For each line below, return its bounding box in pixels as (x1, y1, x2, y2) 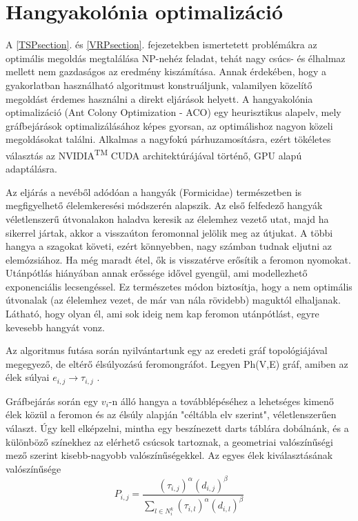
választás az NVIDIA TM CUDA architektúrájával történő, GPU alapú (6, 146, 302, 162)
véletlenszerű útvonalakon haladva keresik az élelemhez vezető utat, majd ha (6, 211, 329, 226)
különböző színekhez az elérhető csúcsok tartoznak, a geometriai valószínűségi (6, 434, 333, 449)
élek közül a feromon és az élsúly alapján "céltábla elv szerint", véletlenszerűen (6, 407, 337, 422)
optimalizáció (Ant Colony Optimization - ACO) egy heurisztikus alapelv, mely (6, 105, 341, 119)
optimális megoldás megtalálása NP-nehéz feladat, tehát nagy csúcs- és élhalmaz (6, 50, 346, 65)
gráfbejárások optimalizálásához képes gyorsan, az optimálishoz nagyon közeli (6, 118, 333, 132)
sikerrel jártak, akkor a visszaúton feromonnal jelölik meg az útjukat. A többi (6, 225, 333, 239)
